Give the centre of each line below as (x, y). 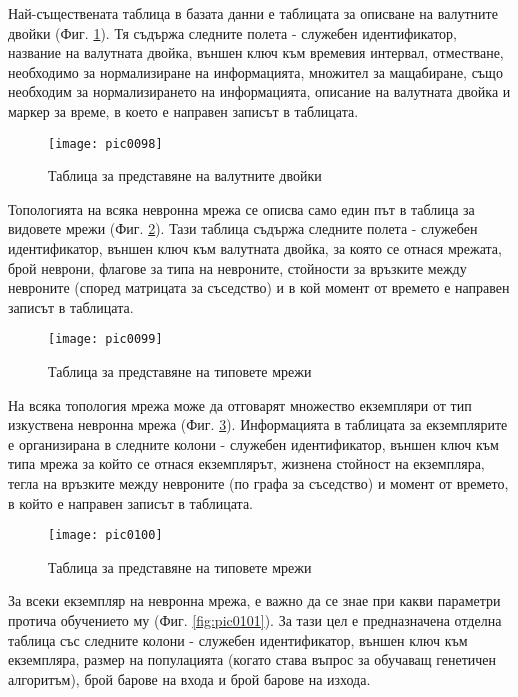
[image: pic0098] (105, 143)
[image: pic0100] (105, 535)
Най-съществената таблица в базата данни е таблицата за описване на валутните (253, 13)
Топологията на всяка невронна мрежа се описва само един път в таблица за (241, 208)
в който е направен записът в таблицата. (130, 502)
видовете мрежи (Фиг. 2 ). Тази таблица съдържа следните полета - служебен (243, 228)
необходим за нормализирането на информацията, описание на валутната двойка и (259, 91)
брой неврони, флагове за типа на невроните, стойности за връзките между (237, 267)
